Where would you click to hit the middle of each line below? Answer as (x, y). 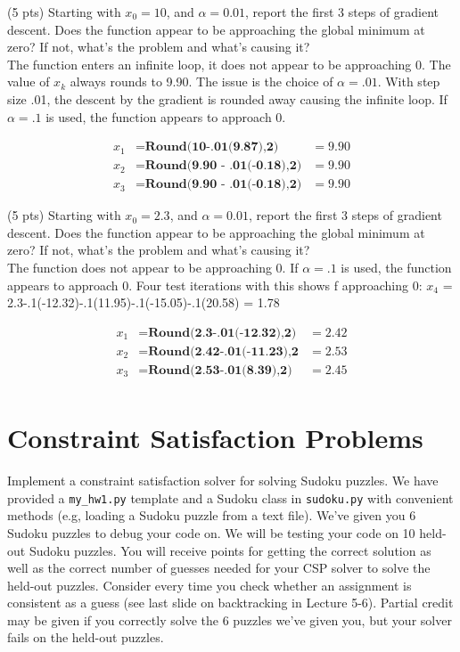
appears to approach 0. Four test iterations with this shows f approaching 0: (215, 285)
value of (29, 81)
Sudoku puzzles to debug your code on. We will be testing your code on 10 (211, 532)
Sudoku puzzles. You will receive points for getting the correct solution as (230, 550)
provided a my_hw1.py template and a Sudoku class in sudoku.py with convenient (230, 497)
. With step (409, 81)
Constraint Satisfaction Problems (215, 438)
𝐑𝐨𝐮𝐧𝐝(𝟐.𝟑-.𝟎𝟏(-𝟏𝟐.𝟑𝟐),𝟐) (222, 333)
